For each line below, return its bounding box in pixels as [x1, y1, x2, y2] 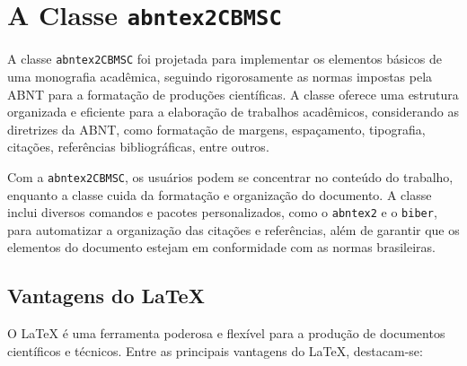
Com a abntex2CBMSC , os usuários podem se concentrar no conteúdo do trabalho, [7, 167, 454, 186]
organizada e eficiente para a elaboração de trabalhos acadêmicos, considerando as [7, 102, 459, 121]
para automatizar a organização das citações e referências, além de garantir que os [7, 220, 460, 239]
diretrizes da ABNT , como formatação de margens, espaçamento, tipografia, [7, 119, 426, 138]
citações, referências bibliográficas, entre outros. [7, 137, 269, 156]
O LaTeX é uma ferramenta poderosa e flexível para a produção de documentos [7, 324, 445, 343]
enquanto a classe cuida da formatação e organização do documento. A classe [7, 185, 432, 204]
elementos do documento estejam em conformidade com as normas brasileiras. [7, 238, 436, 257]
